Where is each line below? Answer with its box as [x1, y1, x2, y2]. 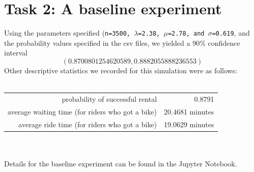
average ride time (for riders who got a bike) [18, 119, 157, 129]
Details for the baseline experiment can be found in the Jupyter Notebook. [4, 158, 237, 168]
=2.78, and [167, 30, 205, 38]
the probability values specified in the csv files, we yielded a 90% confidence [4, 37, 240, 48]
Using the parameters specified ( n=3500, [4, 27, 130, 38]
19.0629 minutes [164, 119, 214, 129]
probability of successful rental [62, 93, 157, 104]
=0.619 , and [212, 27, 250, 38]
